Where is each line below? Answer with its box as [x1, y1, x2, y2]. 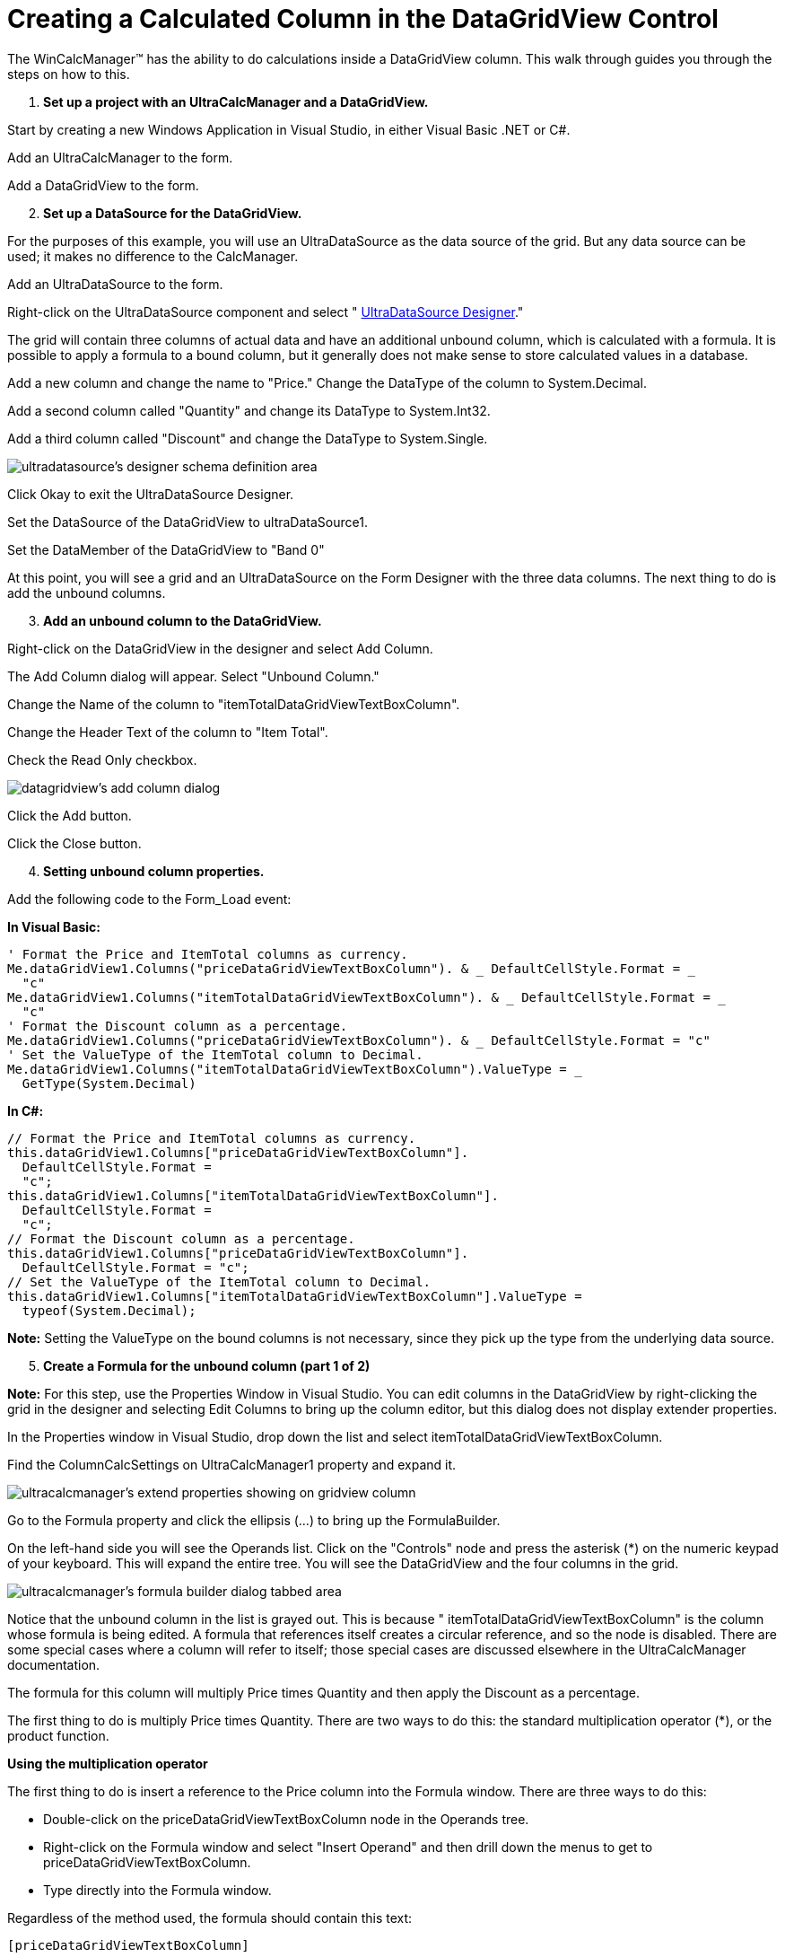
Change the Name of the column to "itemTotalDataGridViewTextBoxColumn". [7, 696, 460, 712]
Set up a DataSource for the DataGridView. [43, 205, 302, 221]
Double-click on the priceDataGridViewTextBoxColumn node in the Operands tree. [43, 1811, 529, 1827]
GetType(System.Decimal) [22, 1075, 196, 1091]
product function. [7, 1727, 109, 1743]
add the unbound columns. [7, 584, 166, 601]
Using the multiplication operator [7, 1755, 208, 1771]
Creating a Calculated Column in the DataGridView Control [7, 4, 719, 34]
